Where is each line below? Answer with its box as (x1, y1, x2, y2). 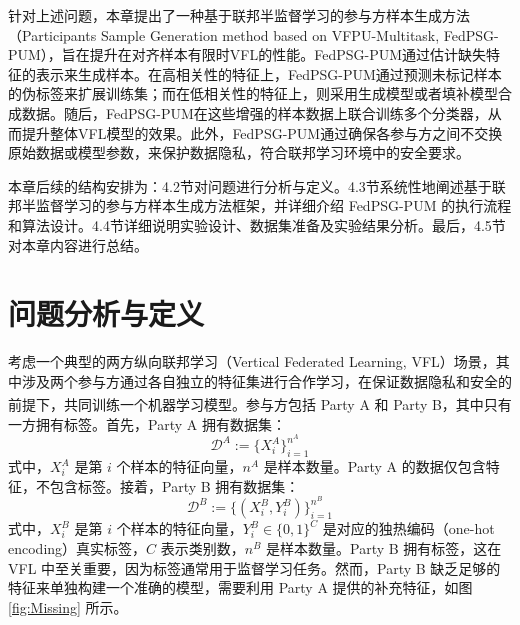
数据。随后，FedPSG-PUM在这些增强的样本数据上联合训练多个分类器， (21, 102, 488, 123)
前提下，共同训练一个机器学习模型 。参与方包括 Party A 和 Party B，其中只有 (8, 394, 512, 415)
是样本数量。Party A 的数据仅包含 (263, 456, 486, 477)
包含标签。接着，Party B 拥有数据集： (49, 475, 300, 496)
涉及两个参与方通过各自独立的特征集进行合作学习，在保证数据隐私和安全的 (21, 370, 512, 391)
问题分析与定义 (8, 293, 205, 334)
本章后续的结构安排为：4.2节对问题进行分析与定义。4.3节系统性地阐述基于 (8, 175, 492, 196)
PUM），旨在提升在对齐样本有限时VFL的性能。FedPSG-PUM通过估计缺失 (8, 44, 487, 65)
